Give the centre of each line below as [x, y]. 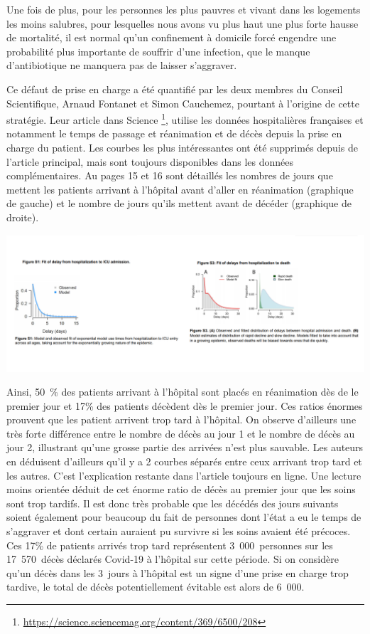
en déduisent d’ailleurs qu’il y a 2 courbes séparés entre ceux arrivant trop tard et [184, 461]
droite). [23, 217]
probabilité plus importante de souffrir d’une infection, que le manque [158, 51]
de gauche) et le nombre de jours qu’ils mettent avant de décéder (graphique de [179, 203]
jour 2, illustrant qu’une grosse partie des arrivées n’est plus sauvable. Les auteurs [185, 447]
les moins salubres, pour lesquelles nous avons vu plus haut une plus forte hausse [183, 23]
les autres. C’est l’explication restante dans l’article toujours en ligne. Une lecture [184, 475]
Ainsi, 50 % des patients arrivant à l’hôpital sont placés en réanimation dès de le [183, 392]
